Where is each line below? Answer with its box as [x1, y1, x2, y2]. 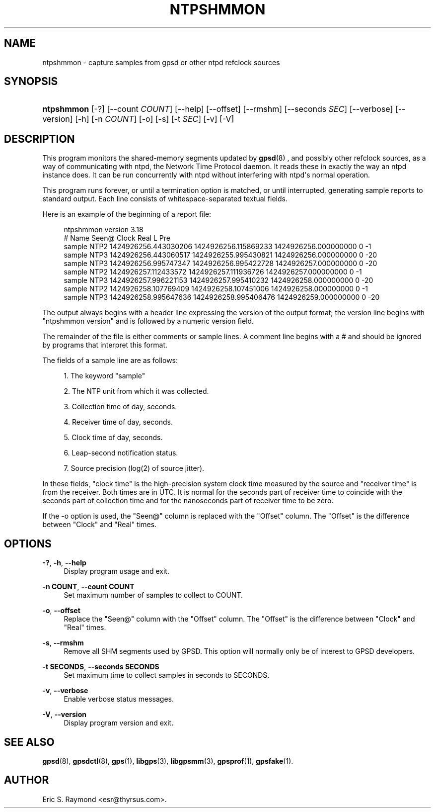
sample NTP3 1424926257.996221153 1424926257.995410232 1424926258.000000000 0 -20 [64, 276, 373, 285]
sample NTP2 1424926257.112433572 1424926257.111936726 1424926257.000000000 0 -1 [64, 268, 362, 276]
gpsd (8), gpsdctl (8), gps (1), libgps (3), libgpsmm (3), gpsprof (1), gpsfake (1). [42, 756, 293, 765]
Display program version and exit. [64, 719, 174, 727]
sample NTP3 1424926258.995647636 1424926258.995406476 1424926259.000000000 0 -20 [64, 293, 380, 302]
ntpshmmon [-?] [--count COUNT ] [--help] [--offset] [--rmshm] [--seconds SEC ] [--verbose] [42, 104, 393, 114]
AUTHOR [4, 774, 49, 787]
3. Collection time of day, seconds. [64, 402, 177, 411]
